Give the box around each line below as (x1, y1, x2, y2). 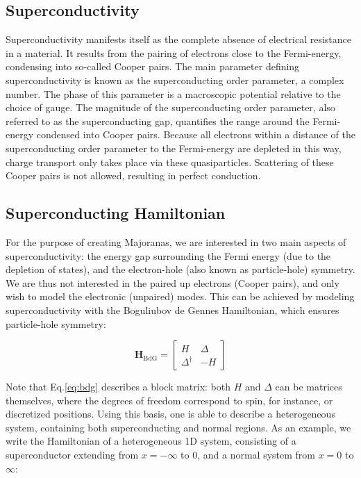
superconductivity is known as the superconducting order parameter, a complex (6, 72, 344, 87)
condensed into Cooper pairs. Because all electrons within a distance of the (36, 127, 355, 142)
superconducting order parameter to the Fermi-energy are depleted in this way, (6, 140, 342, 155)
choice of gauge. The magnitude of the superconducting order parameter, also (6, 100, 335, 115)
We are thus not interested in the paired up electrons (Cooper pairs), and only (6, 275, 339, 290)
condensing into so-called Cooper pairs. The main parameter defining (6, 59, 300, 74)
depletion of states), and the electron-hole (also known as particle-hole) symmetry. (6, 262, 355, 277)
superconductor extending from (6, 447, 139, 462)
